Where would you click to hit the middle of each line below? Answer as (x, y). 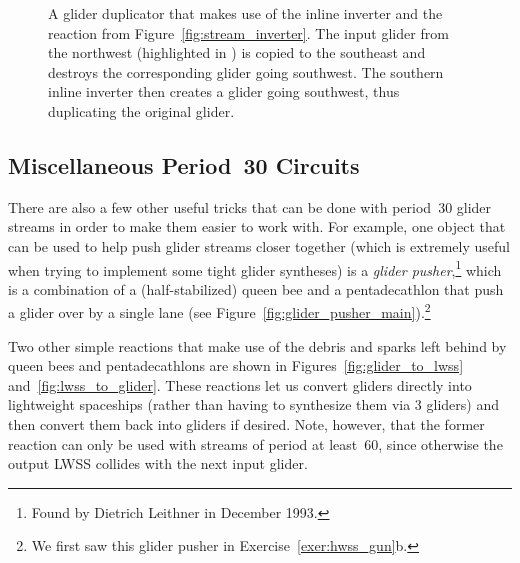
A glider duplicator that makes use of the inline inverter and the (245, 13)
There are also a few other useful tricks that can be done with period (220, 206)
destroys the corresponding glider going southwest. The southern (246, 71)
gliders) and (462, 404)
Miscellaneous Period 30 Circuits (184, 164)
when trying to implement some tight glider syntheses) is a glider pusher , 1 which (255, 268)
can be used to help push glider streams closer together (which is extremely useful (259, 245)
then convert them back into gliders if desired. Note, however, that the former (246, 424)
